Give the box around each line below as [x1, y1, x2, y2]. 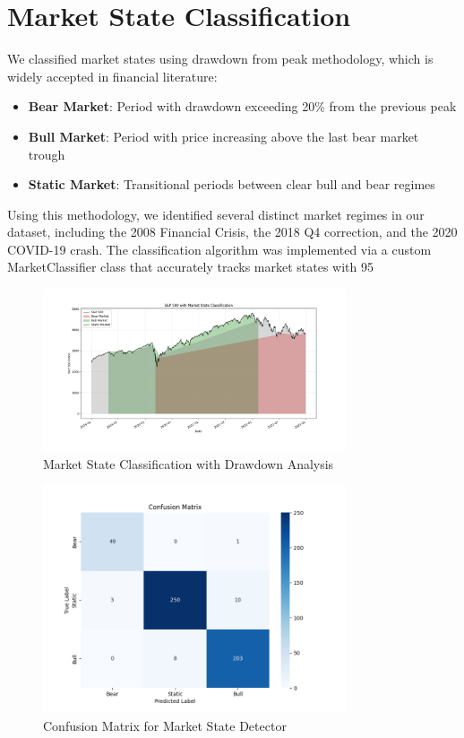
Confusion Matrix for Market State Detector [43, 716, 287, 735]
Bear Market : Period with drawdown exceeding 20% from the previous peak [28, 97, 457, 116]
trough [28, 144, 65, 163]
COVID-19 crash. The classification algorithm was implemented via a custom [7, 239, 432, 258]
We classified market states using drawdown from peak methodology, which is [7, 49, 434, 68]
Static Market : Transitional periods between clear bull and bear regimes [28, 175, 435, 194]
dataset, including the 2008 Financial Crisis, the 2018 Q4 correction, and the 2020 [7, 222, 458, 241]
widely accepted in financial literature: [7, 66, 218, 85]
